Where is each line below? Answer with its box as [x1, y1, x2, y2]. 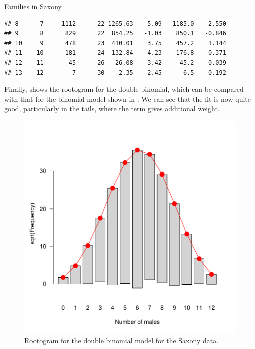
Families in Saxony [4, 1, 62, 11]
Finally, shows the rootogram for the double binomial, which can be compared [4, 84, 244, 94]
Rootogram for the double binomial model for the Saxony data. [24, 335, 219, 345]
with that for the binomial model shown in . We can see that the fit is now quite [4, 93, 251, 104]
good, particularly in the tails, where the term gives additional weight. [4, 103, 220, 114]
